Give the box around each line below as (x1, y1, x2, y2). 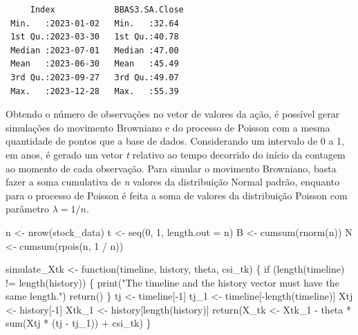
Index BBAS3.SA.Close (30, 5, 184, 15)
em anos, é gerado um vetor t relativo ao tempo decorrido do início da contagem (6, 147, 346, 161)
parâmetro (6, 201, 50, 216)
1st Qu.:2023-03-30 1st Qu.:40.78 (10, 32, 179, 42)
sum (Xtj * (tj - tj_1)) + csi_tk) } (6, 316, 151, 330)
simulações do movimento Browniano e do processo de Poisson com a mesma (6, 120, 330, 134)
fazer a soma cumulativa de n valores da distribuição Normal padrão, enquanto (6, 174, 340, 189)
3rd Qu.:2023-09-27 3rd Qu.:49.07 (10, 72, 179, 82)
